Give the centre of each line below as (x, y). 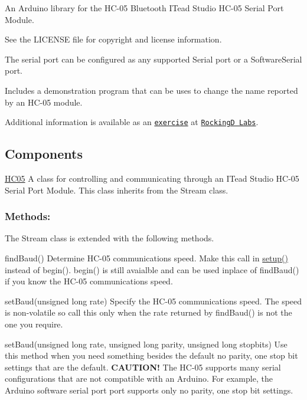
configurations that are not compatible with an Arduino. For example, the (139, 378)
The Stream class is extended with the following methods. (110, 238)
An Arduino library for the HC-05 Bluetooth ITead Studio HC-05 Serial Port (144, 8)
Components (44, 154)
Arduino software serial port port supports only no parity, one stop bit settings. (149, 390)
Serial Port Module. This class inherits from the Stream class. (117, 190)
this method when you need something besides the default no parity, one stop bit (151, 355)
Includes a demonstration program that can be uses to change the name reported (151, 90)
